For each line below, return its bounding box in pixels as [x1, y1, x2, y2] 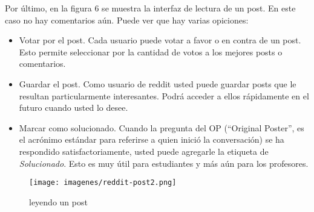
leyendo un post [29, 195, 88, 208]
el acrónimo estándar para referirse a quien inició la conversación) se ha [19, 133, 284, 146]
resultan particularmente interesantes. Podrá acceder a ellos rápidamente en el [19, 89, 309, 102]
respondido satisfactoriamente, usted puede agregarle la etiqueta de [19, 145, 269, 157]
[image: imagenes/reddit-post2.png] [29, 178, 177, 187]
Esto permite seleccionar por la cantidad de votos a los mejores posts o [19, 45, 283, 58]
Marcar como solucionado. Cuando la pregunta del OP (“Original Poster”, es [19, 121, 304, 134]
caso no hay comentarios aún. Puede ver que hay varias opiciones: [5, 13, 249, 26]
